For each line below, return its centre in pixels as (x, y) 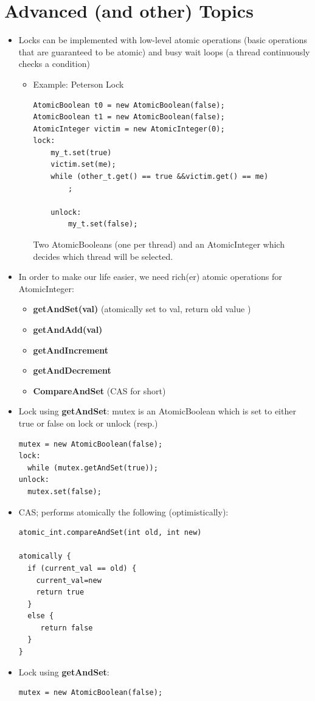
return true (60, 592)
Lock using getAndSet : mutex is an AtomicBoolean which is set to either (157, 411)
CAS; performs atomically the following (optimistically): (123, 511)
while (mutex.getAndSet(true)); (93, 468)
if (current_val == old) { (82, 568)
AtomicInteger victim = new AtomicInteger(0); (129, 129)
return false (67, 628)
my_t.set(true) (81, 152)
